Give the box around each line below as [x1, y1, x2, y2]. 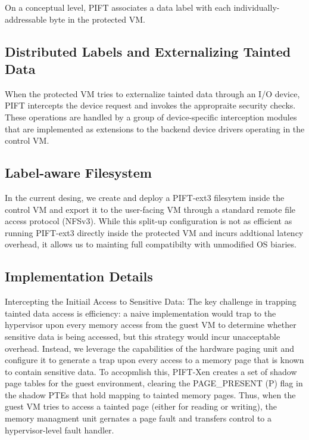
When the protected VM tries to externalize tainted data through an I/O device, [5, 87, 300, 100]
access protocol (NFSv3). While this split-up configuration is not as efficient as [5, 215, 292, 227]
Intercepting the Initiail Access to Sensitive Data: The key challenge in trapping [5, 295, 296, 308]
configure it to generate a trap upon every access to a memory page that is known [5, 354, 304, 366]
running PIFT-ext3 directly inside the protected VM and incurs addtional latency [5, 226, 304, 238]
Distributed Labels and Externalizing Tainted [5, 42, 291, 60]
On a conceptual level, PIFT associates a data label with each [5, 1, 231, 13]
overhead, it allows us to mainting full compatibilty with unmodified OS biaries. [5, 238, 296, 250]
